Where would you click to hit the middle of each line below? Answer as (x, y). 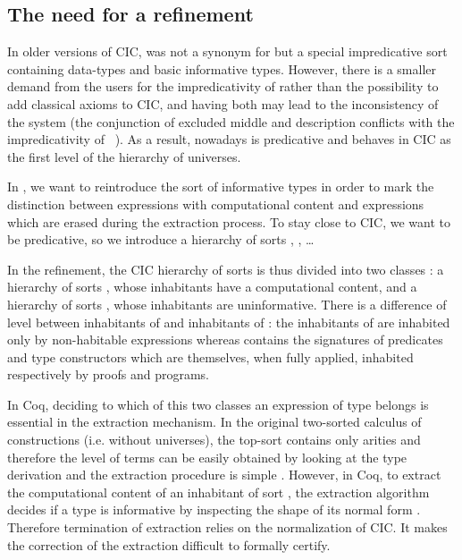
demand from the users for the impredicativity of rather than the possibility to (223, 86)
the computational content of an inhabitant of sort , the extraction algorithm (218, 492)
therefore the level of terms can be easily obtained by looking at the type (207, 457)
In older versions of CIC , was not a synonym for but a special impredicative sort (227, 51)
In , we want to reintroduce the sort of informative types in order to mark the (221, 187)
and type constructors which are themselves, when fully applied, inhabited (210, 356)
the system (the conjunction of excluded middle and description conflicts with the (231, 121)
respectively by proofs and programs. (108, 374)
